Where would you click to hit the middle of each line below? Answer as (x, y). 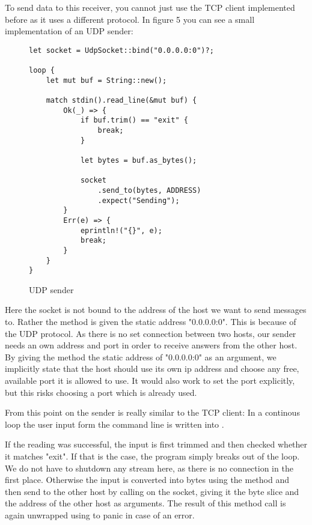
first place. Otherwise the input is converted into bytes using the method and (147, 480)
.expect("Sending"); (139, 200)
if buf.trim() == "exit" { (134, 120)
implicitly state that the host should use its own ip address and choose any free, (152, 369)
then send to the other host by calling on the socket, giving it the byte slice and (152, 491)
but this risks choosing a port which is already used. (101, 392)
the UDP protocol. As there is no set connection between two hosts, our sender (151, 333)
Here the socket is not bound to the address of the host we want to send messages (156, 310)
